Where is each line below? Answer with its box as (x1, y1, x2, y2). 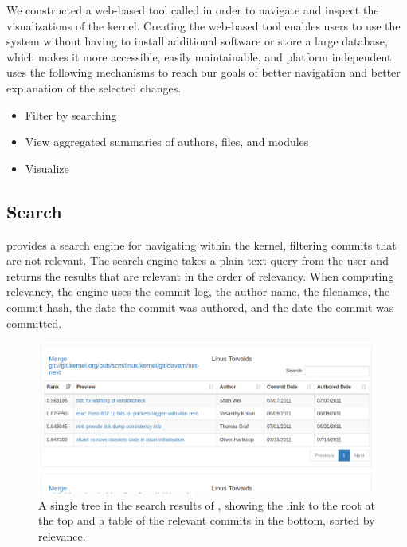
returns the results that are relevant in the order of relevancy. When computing (6, 267, 394, 284)
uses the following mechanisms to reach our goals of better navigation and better (6, 64, 401, 81)
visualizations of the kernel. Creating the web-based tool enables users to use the (6, 17, 401, 33)
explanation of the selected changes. (6, 79, 182, 96)
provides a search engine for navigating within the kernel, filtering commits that (6, 236, 397, 253)
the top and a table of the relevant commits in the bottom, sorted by (38, 512, 375, 529)
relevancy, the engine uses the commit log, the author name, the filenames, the (6, 283, 390, 300)
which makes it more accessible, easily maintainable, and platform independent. (6, 48, 395, 65)
